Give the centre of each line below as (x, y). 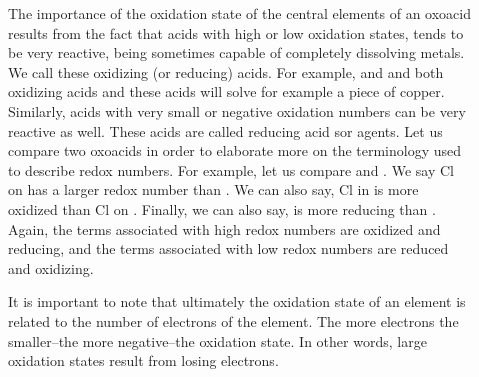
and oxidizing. (51, 267)
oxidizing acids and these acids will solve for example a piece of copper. (226, 91)
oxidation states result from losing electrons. (143, 360)
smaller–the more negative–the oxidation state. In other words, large (217, 340)
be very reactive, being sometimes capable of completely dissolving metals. (236, 52)
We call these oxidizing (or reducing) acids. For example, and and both (226, 71)
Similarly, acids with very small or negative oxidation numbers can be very (237, 110)
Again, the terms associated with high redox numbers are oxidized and (224, 228)
